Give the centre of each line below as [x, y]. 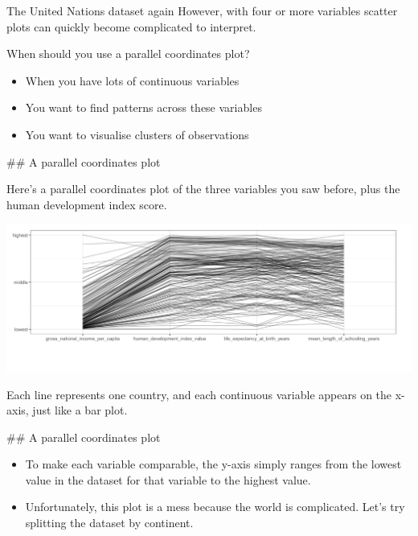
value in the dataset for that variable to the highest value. [168, 479]
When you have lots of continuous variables [132, 80]
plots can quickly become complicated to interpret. [131, 26]
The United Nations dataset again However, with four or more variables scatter [202, 10]
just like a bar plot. [80, 410]
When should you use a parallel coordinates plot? [128, 54]
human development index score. [87, 204]
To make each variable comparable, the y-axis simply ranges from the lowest [213, 464]
